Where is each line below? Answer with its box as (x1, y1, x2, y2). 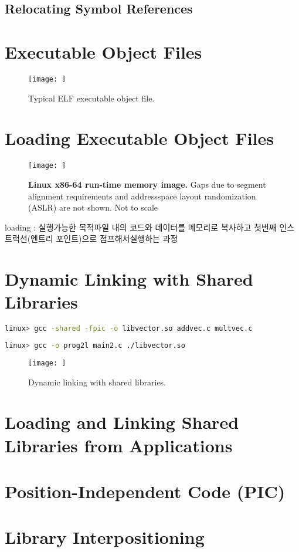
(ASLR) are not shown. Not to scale (28, 201, 158, 214)
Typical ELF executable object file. (28, 92, 155, 104)
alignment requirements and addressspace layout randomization (28, 189, 256, 202)
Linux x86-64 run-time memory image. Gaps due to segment (28, 178, 266, 190)
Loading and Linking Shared (5, 410, 239, 434)
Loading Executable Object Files (5, 126, 274, 150)
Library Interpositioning (5, 525, 205, 549)
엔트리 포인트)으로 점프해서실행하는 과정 (30, 232, 178, 245)
